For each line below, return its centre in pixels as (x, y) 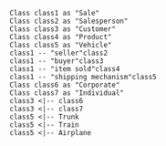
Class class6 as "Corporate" (65, 85)
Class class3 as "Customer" (63, 29)
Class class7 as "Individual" (67, 93)
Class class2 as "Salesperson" (69, 21)
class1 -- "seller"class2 (58, 53)
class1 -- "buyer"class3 (57, 61)
